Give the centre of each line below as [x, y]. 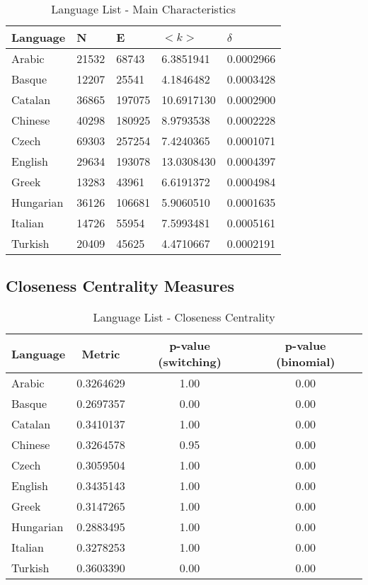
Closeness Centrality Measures [120, 286]
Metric [101, 353]
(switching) [190, 362]
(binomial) [305, 362]
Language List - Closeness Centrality [184, 317]
